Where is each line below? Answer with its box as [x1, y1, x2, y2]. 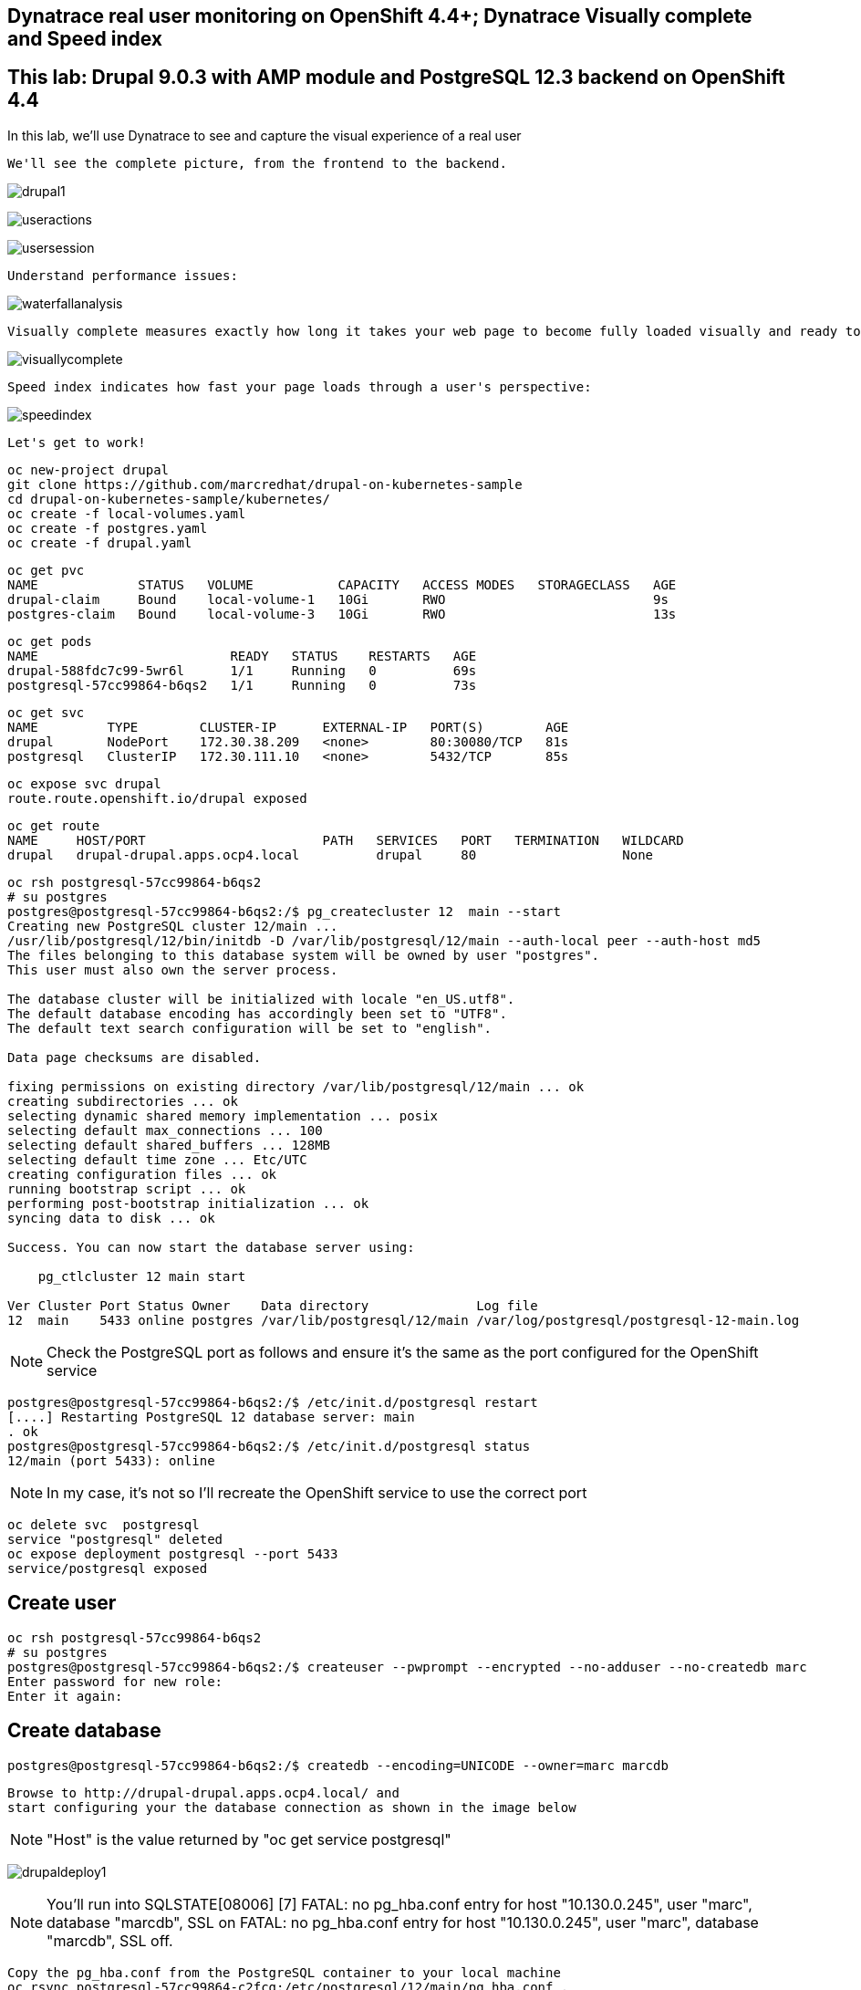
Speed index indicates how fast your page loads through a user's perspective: [7, 379, 592, 394]
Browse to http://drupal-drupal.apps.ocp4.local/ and [7, 1785, 399, 1800]
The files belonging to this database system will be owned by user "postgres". [7, 947, 600, 963]
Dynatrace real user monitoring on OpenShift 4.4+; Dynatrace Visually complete [7, 5, 752, 27]
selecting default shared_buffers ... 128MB [7, 1137, 331, 1152]
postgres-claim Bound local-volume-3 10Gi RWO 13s [7, 606, 677, 621]
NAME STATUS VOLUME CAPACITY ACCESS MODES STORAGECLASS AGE [7, 577, 677, 592]
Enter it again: [7, 1688, 123, 1703]
